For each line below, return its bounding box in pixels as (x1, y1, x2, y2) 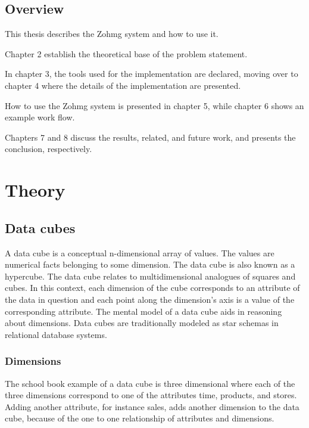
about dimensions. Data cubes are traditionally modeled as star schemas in (5, 317, 279, 329)
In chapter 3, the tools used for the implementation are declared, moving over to (5, 67, 298, 80)
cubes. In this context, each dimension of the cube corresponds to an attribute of (5, 281, 300, 294)
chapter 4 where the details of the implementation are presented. (5, 79, 241, 91)
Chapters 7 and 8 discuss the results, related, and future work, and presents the (5, 131, 296, 143)
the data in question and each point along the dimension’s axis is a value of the (5, 293, 295, 305)
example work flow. (5, 111, 75, 123)
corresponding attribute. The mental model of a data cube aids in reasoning (5, 305, 282, 317)
